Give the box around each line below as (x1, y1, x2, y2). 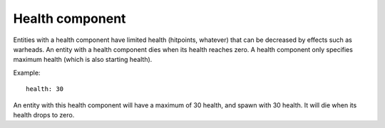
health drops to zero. (13, 110, 75, 119)
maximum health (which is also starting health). (13, 55, 153, 64)
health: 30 (26, 85, 64, 93)
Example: (13, 68, 41, 77)
